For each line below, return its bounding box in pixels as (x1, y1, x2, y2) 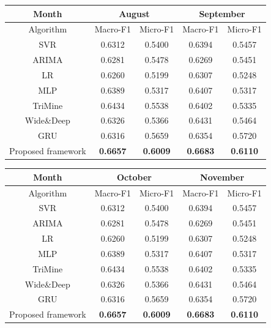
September (199, 7, 245, 20)
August (119, 7, 150, 20)
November (200, 170, 245, 183)
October (116, 170, 152, 183)
